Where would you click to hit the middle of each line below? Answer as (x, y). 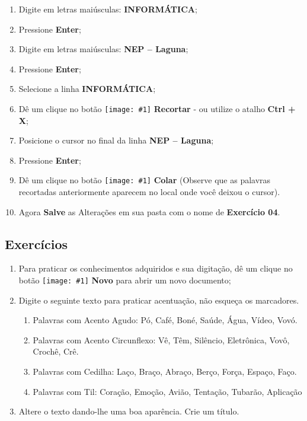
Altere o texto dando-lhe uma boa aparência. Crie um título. (129, 411)
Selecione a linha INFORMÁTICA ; (87, 89)
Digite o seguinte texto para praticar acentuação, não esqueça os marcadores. (159, 300)
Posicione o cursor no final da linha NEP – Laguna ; (116, 140)
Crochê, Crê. (56, 351)
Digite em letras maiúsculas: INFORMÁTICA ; (108, 9)
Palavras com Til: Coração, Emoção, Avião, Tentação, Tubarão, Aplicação (167, 391)
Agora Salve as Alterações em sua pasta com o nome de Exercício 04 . (149, 211)
